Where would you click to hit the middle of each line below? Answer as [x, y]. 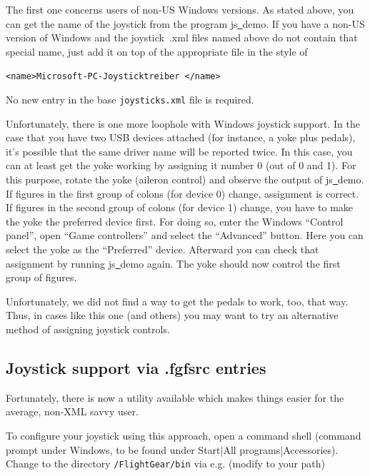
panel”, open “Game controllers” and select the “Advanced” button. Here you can [185, 235]
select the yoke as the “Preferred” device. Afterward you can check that [162, 249]
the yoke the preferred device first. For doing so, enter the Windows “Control [175, 221]
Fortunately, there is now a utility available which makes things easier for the [175, 397]
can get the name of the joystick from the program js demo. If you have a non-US [185, 23]
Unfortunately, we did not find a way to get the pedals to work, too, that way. [177, 301]
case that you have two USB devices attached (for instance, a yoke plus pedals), [181, 137]
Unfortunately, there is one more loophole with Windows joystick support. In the [183, 123]
